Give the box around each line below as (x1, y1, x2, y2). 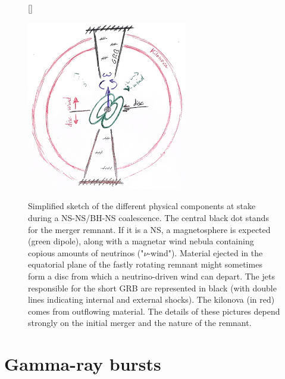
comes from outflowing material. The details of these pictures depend (28, 305, 280, 317)
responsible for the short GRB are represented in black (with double (28, 281, 277, 294)
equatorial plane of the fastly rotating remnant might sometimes (28, 258, 262, 271)
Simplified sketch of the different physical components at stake (28, 200, 256, 212)
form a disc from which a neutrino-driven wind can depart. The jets (28, 269, 275, 282)
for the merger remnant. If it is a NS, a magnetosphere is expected (28, 223, 271, 235)
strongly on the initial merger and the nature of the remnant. (28, 316, 252, 329)
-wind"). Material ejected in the (148, 246, 263, 259)
